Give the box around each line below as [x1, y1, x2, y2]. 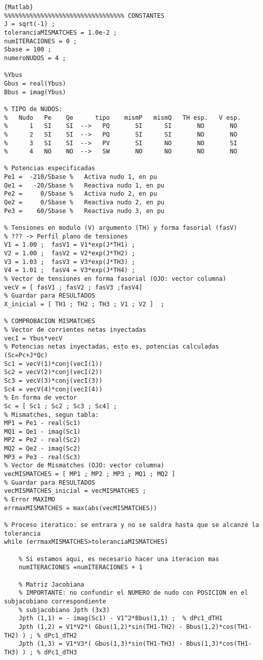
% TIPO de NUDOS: [4, 105, 63, 113]
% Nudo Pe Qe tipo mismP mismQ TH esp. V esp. [4, 114, 241, 121]
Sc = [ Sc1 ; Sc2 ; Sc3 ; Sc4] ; [4, 402, 117, 410]
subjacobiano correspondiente [4, 597, 106, 605]
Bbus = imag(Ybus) [4, 88, 66, 96]
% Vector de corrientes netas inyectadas [4, 326, 147, 333]
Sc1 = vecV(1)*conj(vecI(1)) [4, 360, 103, 367]
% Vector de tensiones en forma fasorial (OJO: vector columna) [4, 275, 226, 282]
